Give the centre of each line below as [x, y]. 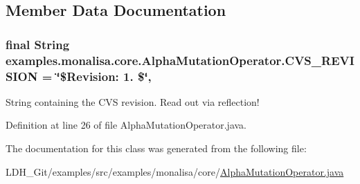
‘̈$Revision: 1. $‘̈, [104, 76]
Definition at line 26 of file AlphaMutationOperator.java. [126, 125]
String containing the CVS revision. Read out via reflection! [133, 101]
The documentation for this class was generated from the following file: [156, 148]
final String [38, 44]
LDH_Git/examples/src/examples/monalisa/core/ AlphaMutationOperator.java [175, 171]
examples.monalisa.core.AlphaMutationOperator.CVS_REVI [180, 60]
